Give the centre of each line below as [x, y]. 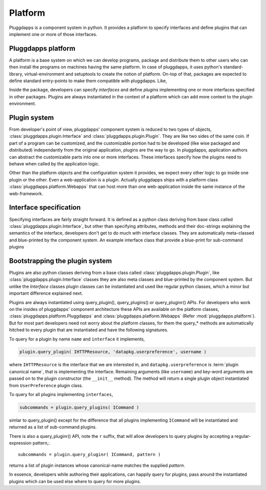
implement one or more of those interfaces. [53, 34]
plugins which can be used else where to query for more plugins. [75, 481]
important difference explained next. [46, 293]
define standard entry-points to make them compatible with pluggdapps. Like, [88, 81]
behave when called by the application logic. [54, 164]
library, [16, 74]
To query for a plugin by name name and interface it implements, [77, 339]
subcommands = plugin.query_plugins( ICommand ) [79, 408]
